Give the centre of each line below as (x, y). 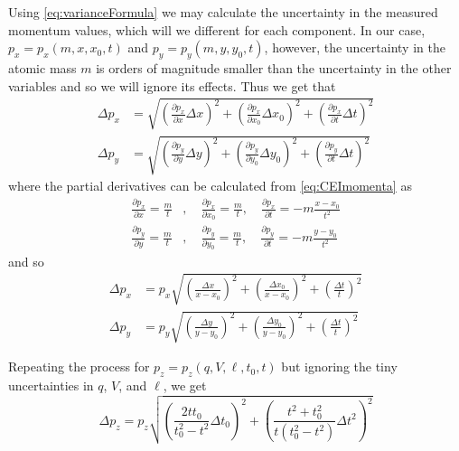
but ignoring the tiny (339, 366)
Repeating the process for (79, 366)
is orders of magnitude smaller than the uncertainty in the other (274, 67)
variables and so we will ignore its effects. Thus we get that (172, 85)
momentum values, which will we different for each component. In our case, (217, 29)
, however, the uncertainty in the (355, 47)
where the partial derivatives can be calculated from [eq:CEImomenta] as (210, 186)
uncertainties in (51, 385)
